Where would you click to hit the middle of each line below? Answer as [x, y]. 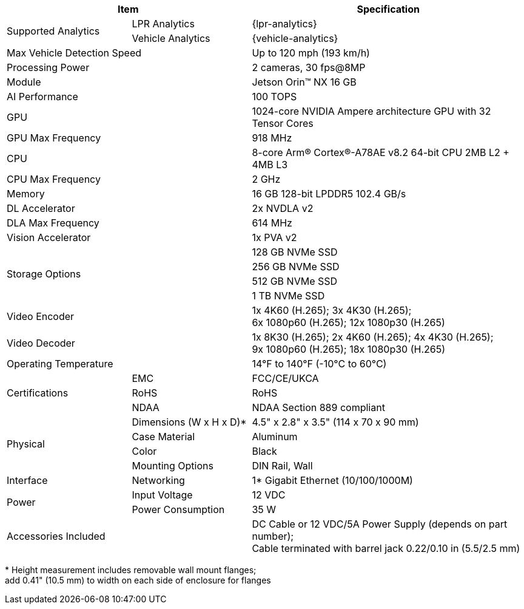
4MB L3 [270, 165]
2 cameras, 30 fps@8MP [309, 67]
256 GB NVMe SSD [296, 267]
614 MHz [272, 223]
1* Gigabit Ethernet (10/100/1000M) [332, 480]
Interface [27, 480]
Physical [26, 444]
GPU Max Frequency [54, 138]
